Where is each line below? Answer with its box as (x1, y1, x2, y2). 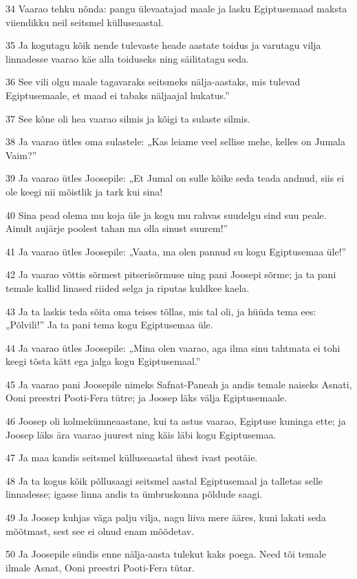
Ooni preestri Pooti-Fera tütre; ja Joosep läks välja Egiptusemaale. (6, 390, 288, 405)
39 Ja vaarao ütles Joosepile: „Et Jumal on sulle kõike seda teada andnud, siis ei (6, 171, 345, 185)
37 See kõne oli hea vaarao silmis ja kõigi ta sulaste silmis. (6, 111, 250, 125)
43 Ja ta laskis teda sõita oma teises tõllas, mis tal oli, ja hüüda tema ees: (6, 304, 316, 318)
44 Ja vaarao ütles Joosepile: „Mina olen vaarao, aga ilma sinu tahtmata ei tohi (6, 340, 340, 355)
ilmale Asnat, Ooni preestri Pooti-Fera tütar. (6, 560, 195, 574)
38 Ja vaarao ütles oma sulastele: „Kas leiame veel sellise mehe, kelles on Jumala (6, 134, 345, 149)
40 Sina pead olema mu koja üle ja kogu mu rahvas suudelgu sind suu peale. (6, 207, 327, 222)
